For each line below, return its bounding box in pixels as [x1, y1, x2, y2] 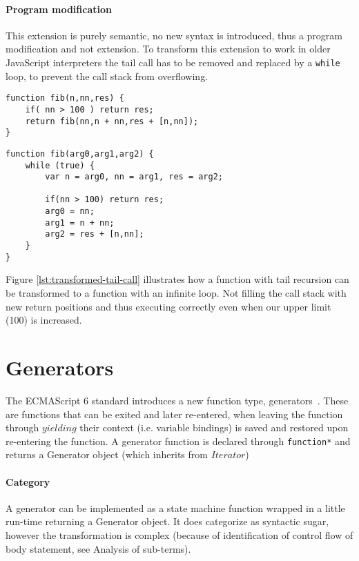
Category [6, 474, 50, 489]
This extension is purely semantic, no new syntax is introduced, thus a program [6, 28, 342, 42]
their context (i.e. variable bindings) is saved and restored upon [79, 420, 349, 435]
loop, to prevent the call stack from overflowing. [6, 68, 208, 83]
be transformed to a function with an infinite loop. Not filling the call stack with [6, 286, 347, 300]
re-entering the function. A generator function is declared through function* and [6, 433, 351, 448]
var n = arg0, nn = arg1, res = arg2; [45, 172, 223, 182]
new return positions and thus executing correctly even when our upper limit [6, 299, 331, 313]
